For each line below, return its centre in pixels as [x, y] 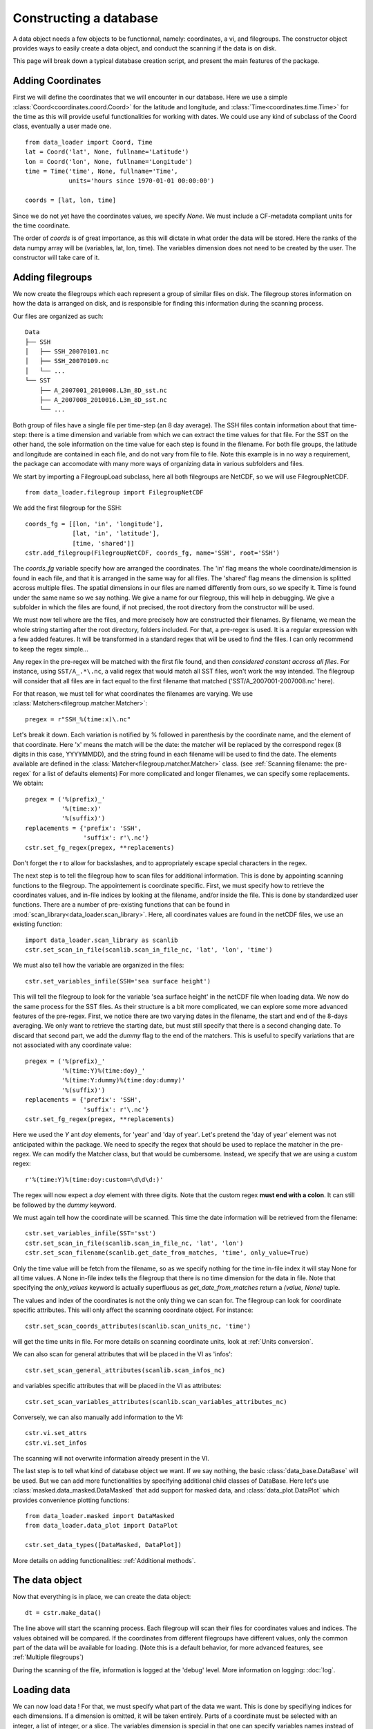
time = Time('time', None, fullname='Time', [102, 171]
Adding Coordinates [57, 81]
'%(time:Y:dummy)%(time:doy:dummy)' [123, 1080]
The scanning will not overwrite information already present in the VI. [111, 1459]
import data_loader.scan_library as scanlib [102, 940]
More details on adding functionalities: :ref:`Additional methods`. [104, 1560]
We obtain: [28, 783]
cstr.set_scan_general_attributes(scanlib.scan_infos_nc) [125, 1370]
